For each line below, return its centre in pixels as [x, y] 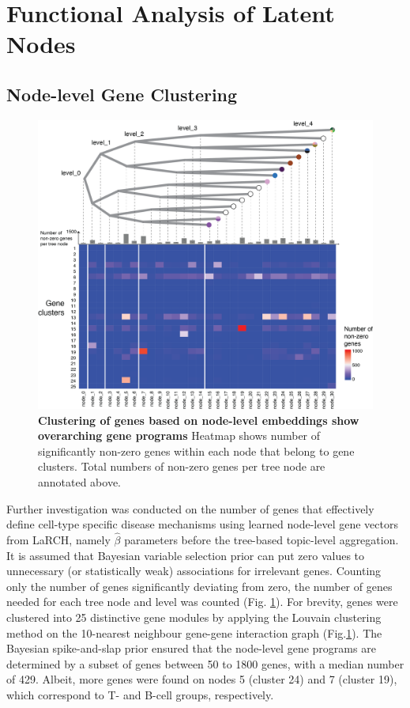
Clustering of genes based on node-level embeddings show [199, 420]
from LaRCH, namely [58, 539]
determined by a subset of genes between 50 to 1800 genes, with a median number [205, 663]
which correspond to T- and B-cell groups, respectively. [140, 694]
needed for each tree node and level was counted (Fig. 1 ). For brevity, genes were [202, 602]
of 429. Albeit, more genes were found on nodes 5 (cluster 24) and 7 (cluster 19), [202, 679]
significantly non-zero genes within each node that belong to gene [196, 451]
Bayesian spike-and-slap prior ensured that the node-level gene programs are [191, 648]
